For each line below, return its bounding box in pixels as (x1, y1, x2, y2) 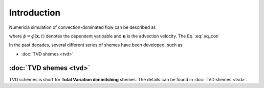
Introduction (9, 7, 61, 18)
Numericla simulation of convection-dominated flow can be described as (9, 24, 156, 30)
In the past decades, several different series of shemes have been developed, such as (9, 42, 183, 48)
